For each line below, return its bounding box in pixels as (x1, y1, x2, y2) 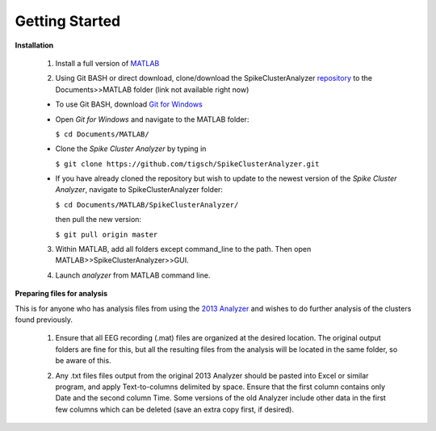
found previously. (15, 315, 73, 324)
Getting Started (15, 12, 121, 30)
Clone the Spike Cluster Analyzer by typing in (55, 144, 207, 153)
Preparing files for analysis (15, 289, 108, 299)
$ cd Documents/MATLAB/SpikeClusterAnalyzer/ (55, 200, 239, 209)
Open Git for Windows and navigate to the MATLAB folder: (55, 114, 249, 124)
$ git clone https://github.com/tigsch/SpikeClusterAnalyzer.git (55, 159, 320, 169)
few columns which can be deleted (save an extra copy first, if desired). (55, 404, 295, 414)
